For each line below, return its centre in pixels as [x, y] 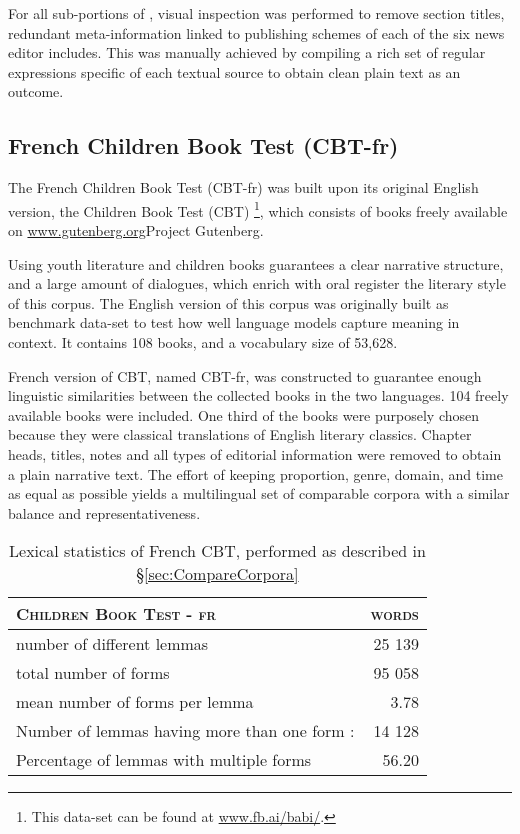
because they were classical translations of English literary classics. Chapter [240, 434]
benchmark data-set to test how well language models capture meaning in [234, 322]
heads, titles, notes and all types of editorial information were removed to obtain [255, 453]
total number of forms [93, 673]
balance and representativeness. [104, 512]
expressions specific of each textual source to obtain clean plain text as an [234, 71]
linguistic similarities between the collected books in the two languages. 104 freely [258, 395]
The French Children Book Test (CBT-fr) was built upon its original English [243, 187]
